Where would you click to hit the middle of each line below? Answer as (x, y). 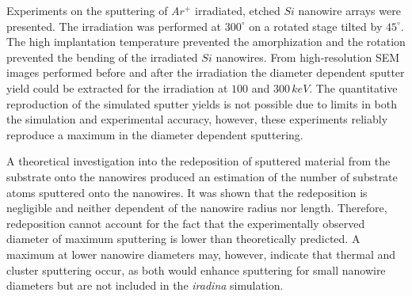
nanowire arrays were (349, 10)
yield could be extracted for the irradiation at (117, 87)
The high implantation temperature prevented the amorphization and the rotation (206, 42)
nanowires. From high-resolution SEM (308, 57)
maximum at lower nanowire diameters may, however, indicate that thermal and (201, 254)
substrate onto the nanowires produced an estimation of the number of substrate (202, 176)
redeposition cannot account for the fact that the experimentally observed (186, 223)
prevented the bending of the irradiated (102, 57)
